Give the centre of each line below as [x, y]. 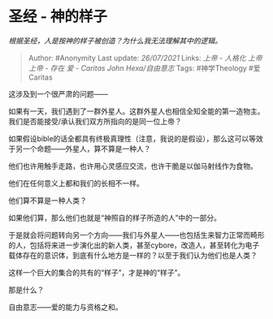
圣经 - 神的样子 [58, 17]
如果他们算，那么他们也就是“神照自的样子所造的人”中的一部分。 [115, 218]
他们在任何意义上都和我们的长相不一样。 [76, 183]
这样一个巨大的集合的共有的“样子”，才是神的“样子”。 [97, 272]
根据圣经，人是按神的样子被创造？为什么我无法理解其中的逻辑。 [115, 41]
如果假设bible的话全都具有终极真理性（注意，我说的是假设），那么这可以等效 [136, 138]
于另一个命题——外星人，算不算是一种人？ [80, 149]
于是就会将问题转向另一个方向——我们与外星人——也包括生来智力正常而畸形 [136, 235]
